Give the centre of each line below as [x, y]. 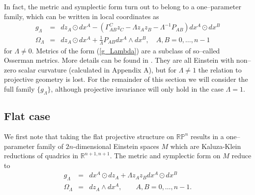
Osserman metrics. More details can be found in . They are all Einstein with [119, 60]
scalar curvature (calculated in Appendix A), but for [98, 69]
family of [50, 146]
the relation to [220, 69]
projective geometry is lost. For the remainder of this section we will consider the [126, 79]
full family [19, 88]
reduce [241, 156]
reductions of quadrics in [41, 156]
